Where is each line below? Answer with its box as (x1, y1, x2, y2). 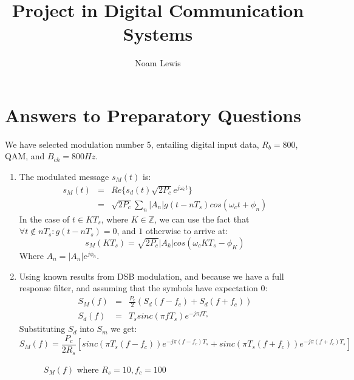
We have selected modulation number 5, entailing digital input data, (5, 137, 259, 150)
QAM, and (5, 150, 45, 162)
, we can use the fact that (154, 212, 250, 225)
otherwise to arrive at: (145, 224, 228, 237)
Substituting (19, 322, 66, 335)
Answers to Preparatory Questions (5, 102, 301, 127)
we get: (111, 322, 137, 335)
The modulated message (19, 170, 109, 183)
